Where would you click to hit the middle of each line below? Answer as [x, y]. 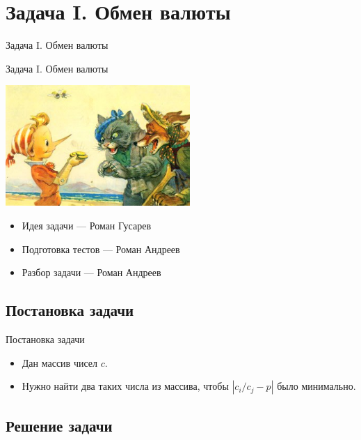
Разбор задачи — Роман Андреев [91, 272]
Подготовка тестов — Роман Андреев [101, 249]
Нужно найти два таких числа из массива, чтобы [125, 386]
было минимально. [316, 386]
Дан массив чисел [60, 362]
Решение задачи [59, 425]
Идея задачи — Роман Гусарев [87, 226]
